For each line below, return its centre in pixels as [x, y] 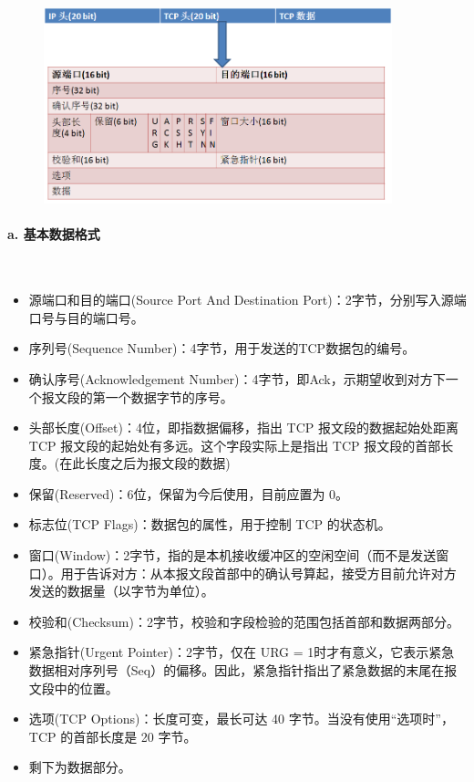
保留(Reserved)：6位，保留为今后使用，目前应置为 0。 [189, 493]
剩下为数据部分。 [80, 767]
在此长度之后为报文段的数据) [145, 463]
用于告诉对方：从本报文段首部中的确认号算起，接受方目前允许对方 [258, 573]
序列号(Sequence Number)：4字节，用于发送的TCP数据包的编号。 [222, 348]
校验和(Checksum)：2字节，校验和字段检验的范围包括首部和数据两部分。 [244, 621]
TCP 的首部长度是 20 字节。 [113, 736]
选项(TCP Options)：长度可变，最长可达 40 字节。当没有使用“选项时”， [241, 719]
